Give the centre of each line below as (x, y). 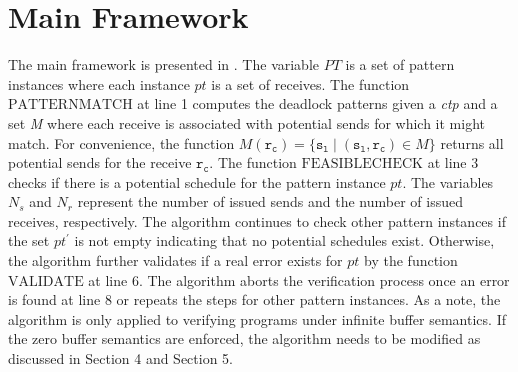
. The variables (448, 181)
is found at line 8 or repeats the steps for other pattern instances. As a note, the (254, 299)
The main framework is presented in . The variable (164, 64)
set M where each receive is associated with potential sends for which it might (247, 122)
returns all (472, 142)
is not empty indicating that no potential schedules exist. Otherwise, (284, 240)
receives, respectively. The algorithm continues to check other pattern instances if (257, 220)
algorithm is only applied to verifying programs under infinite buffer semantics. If (257, 318)
